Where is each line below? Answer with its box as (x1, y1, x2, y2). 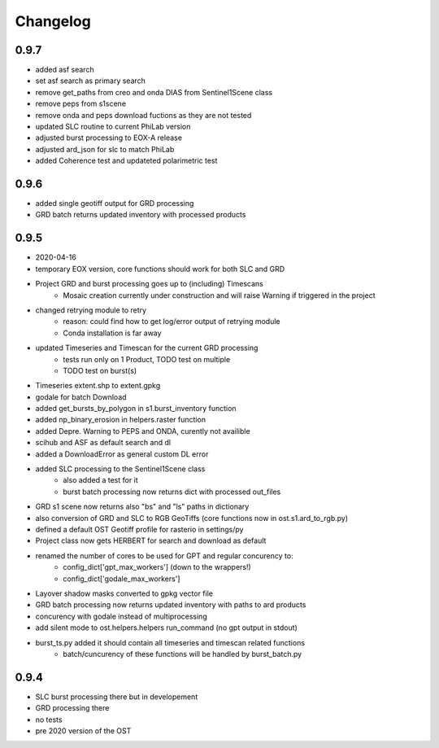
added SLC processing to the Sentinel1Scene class (35, 464, 206, 474)
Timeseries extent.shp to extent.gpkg (35, 381, 161, 391)
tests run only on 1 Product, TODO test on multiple (63, 354, 231, 364)
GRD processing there (35, 703, 110, 713)
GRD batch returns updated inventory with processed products (35, 210, 246, 220)
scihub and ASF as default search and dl (35, 438, 171, 448)
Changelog (15, 12, 91, 30)
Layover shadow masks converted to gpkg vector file (35, 588, 213, 598)
